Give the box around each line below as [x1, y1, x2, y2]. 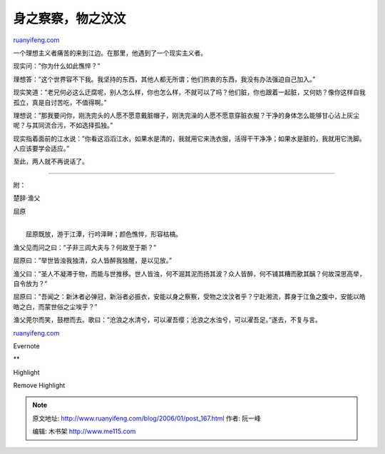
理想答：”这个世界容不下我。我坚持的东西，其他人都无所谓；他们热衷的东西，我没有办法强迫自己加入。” [13, 75, 316, 84]
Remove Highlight [13, 381, 66, 390]
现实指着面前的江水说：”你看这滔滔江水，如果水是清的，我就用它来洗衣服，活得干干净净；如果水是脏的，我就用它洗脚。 [13, 134, 366, 143]
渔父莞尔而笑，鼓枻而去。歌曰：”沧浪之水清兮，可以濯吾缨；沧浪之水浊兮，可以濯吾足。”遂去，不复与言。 [13, 316, 322, 324]
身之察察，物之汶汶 [13, 11, 126, 26]
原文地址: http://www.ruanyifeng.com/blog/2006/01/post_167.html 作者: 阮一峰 [32, 414, 262, 423]
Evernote [13, 341, 40, 350]
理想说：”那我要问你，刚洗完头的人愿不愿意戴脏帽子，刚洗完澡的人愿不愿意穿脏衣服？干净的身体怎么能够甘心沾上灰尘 [13, 111, 360, 119]
